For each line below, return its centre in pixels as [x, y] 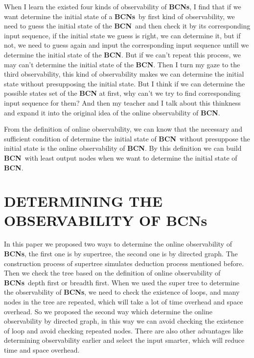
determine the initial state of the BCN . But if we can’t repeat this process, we [122, 54]
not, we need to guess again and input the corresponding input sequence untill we [127, 45]
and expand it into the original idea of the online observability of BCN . [112, 112]
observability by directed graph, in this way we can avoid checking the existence [124, 321]
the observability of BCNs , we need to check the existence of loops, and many [122, 292]
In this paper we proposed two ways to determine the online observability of [118, 244]
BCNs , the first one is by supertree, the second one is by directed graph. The [121, 253]
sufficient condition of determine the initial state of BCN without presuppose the [127, 138]
